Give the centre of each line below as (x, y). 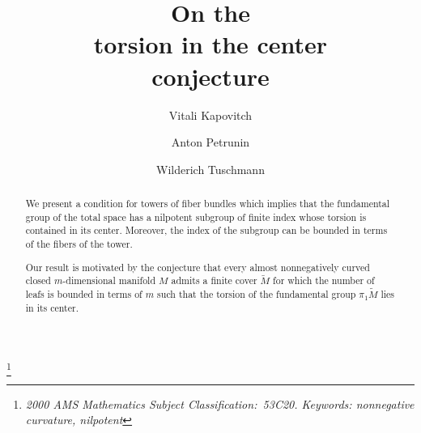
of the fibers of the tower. (79, 244)
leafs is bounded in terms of (84, 293)
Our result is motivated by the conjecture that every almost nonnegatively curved (198, 267)
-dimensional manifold (109, 280)
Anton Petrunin (210, 142)
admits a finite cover (214, 280)
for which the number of (324, 280)
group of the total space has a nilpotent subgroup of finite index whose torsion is (196, 216)
